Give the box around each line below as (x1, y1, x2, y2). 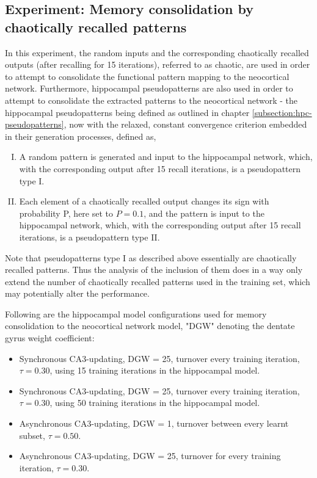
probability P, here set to (19, 206, 113, 219)
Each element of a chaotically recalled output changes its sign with (19, 195, 269, 208)
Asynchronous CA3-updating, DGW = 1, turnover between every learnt (19, 417, 289, 430)
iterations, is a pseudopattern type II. (19, 230, 160, 243)
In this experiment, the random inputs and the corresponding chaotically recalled (5, 46, 309, 59)
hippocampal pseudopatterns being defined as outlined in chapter (5, 106, 250, 118)
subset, (19, 429, 45, 441)
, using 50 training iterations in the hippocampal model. (49, 396, 260, 409)
